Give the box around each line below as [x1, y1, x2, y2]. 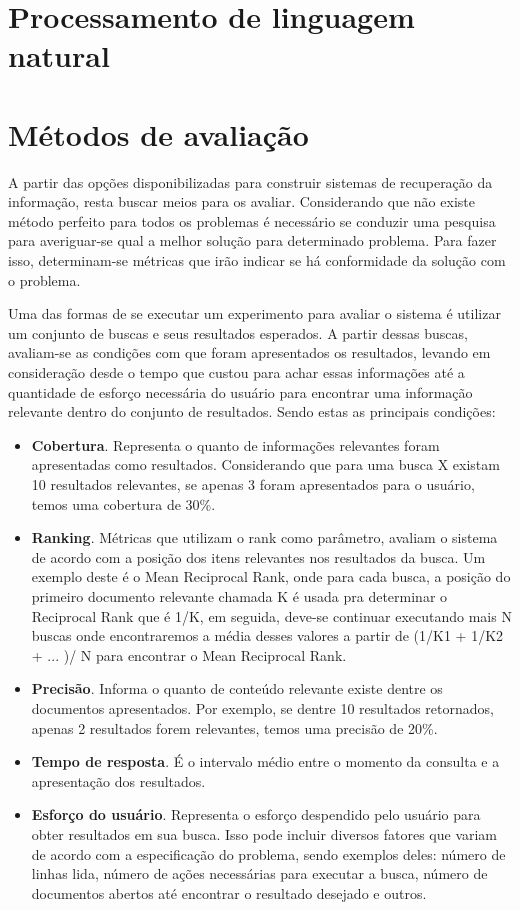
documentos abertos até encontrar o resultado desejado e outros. [31, 882, 427, 903]
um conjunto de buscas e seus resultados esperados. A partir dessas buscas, [8, 322, 468, 343]
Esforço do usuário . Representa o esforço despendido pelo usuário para [31, 804, 481, 825]
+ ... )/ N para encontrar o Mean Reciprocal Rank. [31, 644, 347, 665]
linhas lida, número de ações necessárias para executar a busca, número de [31, 863, 488, 884]
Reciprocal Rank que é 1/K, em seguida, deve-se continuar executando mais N [31, 605, 512, 626]
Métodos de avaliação [8, 113, 309, 154]
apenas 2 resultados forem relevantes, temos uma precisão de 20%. [31, 717, 438, 738]
